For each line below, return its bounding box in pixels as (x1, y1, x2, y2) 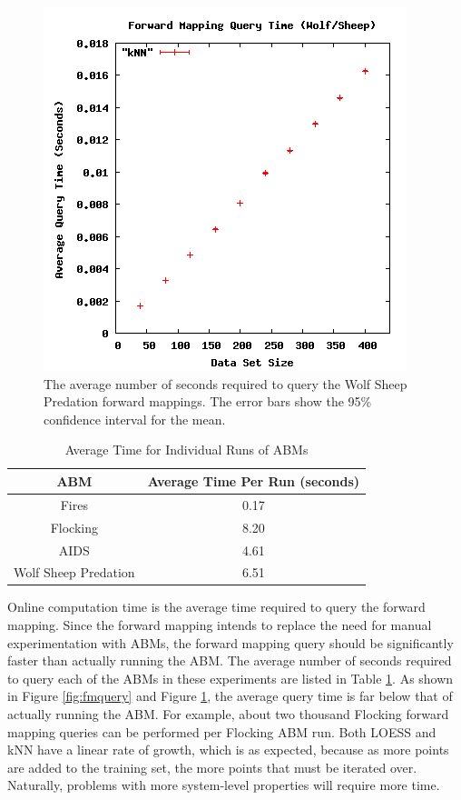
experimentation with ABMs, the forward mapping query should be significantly (7, 633, 454, 652)
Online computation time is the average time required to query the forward (7, 597, 426, 616)
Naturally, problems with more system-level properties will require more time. (7, 775, 440, 795)
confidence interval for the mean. (44, 409, 226, 428)
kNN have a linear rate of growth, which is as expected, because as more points (7, 740, 449, 759)
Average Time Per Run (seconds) (147, 471, 360, 490)
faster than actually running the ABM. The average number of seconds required (7, 651, 452, 670)
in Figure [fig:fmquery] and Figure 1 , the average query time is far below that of (7, 686, 453, 705)
